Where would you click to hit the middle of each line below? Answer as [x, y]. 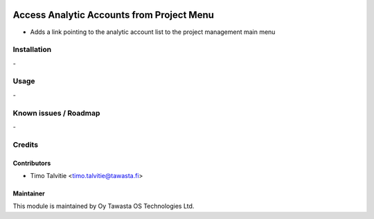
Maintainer [29, 193]
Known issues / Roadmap [56, 113]
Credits [25, 144]
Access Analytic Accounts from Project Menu [114, 15]
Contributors [32, 163]
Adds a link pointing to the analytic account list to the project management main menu [153, 32]
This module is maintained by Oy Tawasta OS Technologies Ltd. [104, 206]
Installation [32, 50]
